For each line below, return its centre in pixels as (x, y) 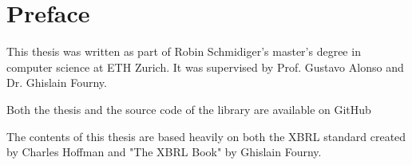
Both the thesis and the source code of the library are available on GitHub (189, 109)
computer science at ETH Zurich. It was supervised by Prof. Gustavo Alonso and (205, 67)
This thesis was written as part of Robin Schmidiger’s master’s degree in (184, 51)
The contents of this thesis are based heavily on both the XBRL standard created (206, 136)
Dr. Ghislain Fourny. (57, 82)
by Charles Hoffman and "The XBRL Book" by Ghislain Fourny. (164, 152)
